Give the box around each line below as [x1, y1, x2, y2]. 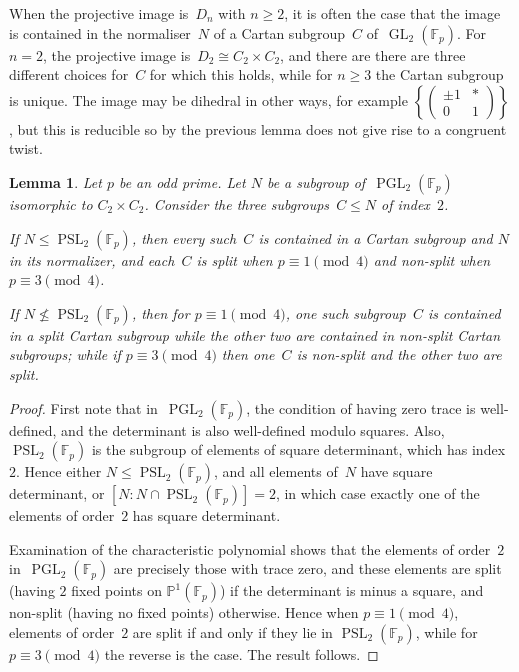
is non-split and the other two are [296, 344, 502, 365]
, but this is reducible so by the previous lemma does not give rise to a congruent [9, 118, 507, 139]
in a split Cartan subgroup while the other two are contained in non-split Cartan [9, 324, 501, 345]
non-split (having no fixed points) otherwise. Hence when [9, 602, 359, 623]
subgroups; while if [9, 344, 121, 365]
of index [381, 193, 430, 214]
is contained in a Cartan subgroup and [258, 227, 493, 248]
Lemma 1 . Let [9, 171, 102, 192]
